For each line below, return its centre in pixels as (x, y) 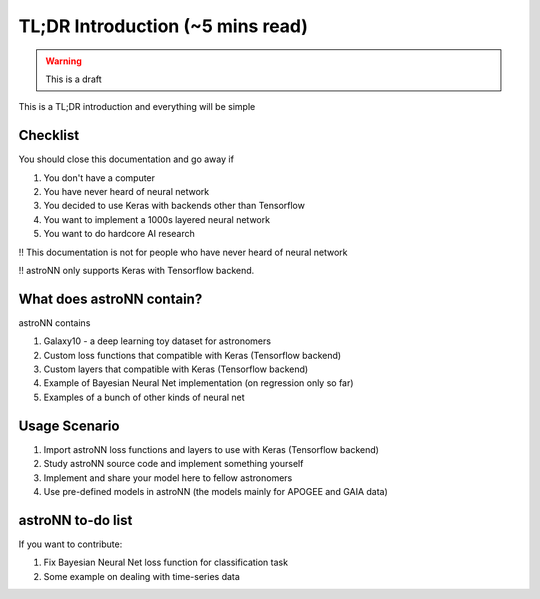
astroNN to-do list (75, 520)
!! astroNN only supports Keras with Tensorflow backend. (136, 270)
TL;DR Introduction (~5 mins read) (163, 26)
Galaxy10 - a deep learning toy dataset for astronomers (157, 341)
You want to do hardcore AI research (119, 234)
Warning (63, 61)
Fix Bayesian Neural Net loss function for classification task (166, 562)
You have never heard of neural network (126, 192)
